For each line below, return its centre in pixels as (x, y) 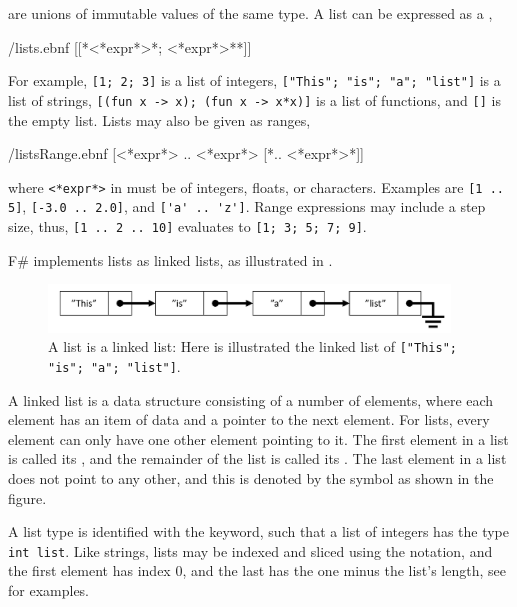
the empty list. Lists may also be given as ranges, (159, 119)
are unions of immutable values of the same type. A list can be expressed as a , (250, 13)
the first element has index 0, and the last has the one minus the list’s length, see (257, 570)
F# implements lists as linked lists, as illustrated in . (170, 259)
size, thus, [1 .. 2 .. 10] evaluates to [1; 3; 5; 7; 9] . (187, 226)
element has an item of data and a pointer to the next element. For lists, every (249, 419)
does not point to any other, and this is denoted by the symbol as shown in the (251, 477)
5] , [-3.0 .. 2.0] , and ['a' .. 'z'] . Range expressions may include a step (247, 206)
